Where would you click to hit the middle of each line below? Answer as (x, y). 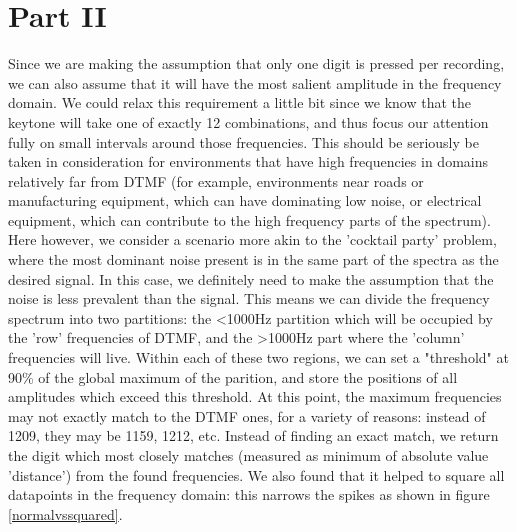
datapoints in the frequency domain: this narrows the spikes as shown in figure (249, 494)
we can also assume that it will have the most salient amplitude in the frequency (255, 82)
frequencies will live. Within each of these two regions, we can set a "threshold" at (258, 357)
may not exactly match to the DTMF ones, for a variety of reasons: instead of (247, 415)
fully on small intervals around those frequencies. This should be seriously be (243, 141)
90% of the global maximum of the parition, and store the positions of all (233, 376)
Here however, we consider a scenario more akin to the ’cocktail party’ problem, (252, 239)
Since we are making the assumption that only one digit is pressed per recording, (256, 63)
